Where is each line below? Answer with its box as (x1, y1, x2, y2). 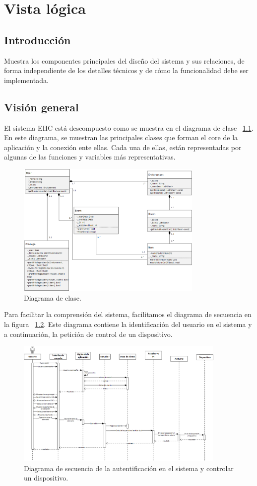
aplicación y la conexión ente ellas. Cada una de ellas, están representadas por (4, 142, 242, 152)
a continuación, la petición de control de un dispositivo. (4, 328, 173, 339)
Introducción (4, 32, 71, 47)
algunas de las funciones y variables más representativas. (4, 152, 176, 162)
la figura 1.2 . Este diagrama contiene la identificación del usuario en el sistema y (4, 319, 252, 329)
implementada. (4, 75, 49, 85)
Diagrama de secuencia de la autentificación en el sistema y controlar (24, 463, 234, 473)
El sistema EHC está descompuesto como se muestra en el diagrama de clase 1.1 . (4, 122, 254, 133)
